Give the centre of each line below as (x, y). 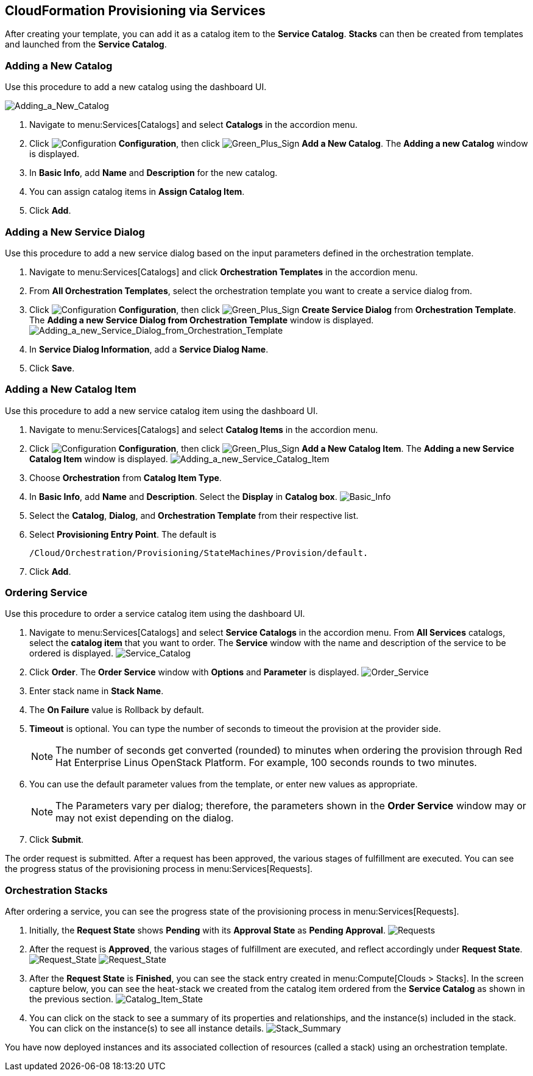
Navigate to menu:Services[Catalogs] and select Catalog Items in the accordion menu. (204, 429)
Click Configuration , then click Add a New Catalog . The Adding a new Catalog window (279, 144)
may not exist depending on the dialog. (145, 818)
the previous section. (71, 999)
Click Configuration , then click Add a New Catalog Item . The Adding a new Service (272, 448)
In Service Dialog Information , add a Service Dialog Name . (149, 349)
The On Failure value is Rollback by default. (117, 710)
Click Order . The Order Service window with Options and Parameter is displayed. (194, 672)
